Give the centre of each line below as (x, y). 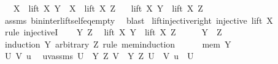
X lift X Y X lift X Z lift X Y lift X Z (108, 8)
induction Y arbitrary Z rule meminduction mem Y (118, 44)
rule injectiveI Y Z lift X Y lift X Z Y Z (113, 32)
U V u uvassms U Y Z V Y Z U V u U (99, 56)
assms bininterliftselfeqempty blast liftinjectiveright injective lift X (139, 20)
